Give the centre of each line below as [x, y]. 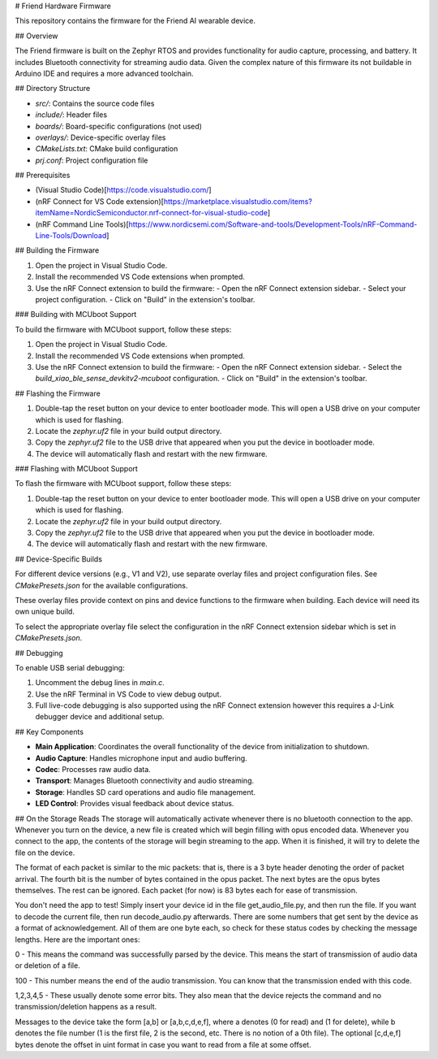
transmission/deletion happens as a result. [86, 1007]
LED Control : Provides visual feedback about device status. [135, 804]
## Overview [36, 36]
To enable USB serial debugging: [70, 667]
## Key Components [49, 731]
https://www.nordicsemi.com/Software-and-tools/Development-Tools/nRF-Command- [273, 224]
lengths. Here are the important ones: [77, 940]
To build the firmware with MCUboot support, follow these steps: [123, 329]
